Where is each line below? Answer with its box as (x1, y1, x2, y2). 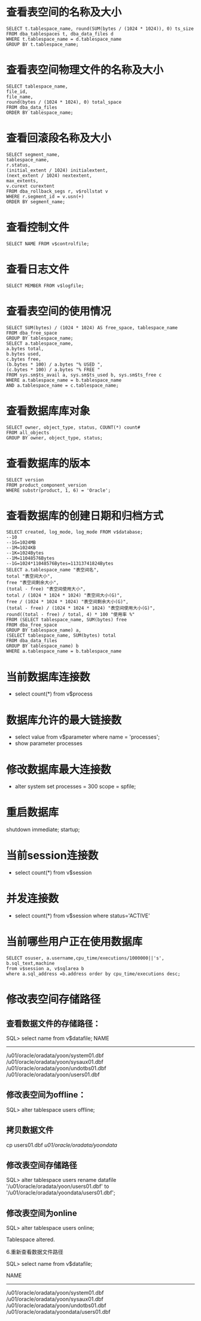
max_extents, (6, 177, 39, 183)
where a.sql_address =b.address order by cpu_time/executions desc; (6, 971, 181, 977)
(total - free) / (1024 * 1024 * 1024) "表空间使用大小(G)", (6, 605, 156, 612)
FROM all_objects (6, 429, 50, 435)
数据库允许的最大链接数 (6, 713, 122, 727)
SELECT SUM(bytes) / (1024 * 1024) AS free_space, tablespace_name (6, 324, 178, 330)
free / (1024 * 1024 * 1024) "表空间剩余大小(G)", (6, 599, 129, 605)
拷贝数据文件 (6, 1125, 54, 1135)
